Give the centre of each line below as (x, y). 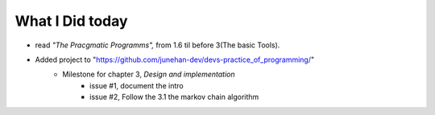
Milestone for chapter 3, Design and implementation (149, 74)
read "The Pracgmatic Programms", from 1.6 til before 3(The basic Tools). (157, 45)
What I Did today (71, 21)
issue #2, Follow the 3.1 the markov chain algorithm (174, 97)
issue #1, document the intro (137, 85)
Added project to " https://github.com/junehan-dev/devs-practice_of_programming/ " (175, 60)
